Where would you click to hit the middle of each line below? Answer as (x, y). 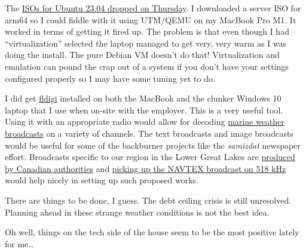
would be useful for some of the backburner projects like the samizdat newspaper (153, 145)
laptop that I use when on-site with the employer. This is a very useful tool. (144, 110)
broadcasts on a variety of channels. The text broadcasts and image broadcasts (149, 133)
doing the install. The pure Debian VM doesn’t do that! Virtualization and (142, 55)
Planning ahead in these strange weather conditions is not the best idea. (137, 212)
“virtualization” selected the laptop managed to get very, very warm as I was (146, 43)
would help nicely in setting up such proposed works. (102, 180)
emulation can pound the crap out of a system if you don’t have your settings (147, 66)
